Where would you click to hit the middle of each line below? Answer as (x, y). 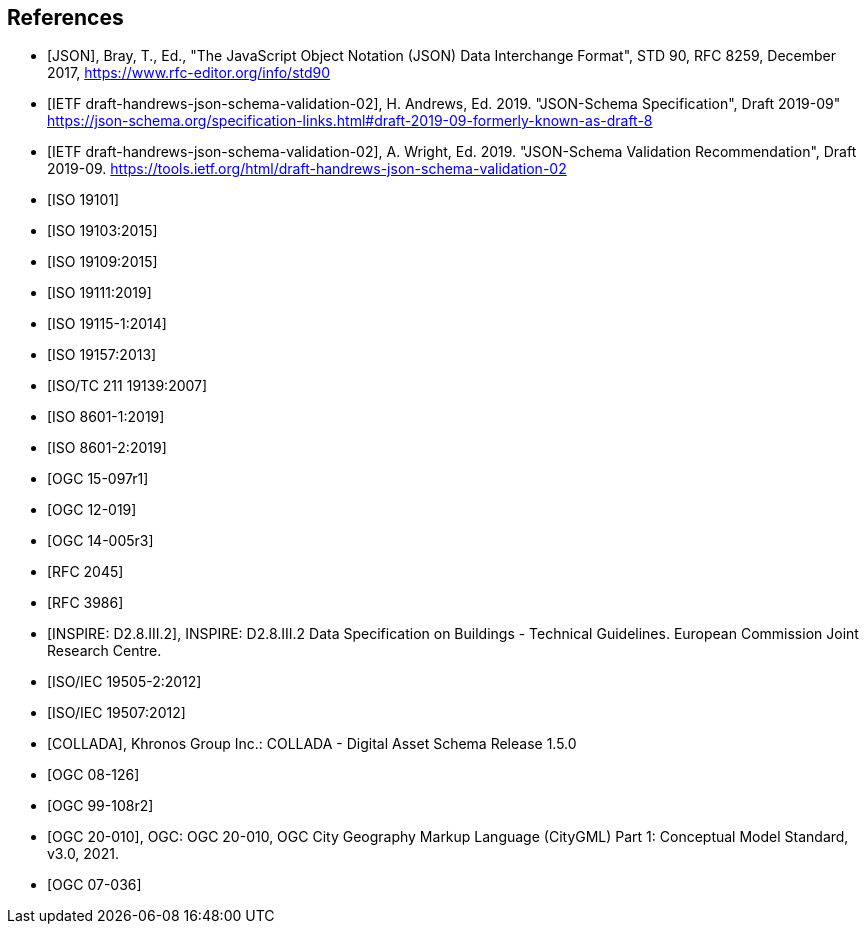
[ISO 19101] (83, 200)
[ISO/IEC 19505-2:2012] (124, 682)
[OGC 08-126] (93, 775)
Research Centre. (104, 651)
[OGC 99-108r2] (100, 806)
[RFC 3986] (85, 603)
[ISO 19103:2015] (102, 231)
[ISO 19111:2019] (99, 293)
